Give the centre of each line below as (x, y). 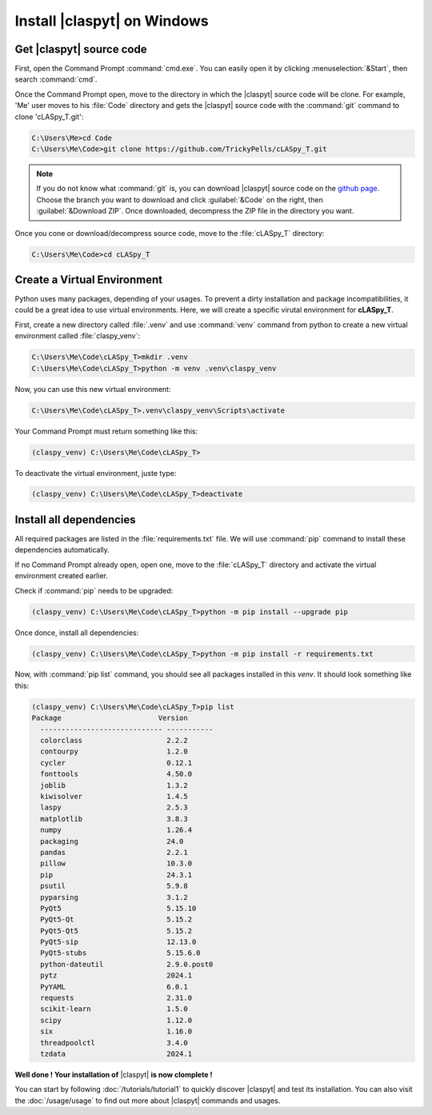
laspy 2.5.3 (114, 807)
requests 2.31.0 (116, 998)
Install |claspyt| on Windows (112, 21)
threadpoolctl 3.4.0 (114, 1043)
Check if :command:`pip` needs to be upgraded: (94, 590)
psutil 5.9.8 (114, 886)
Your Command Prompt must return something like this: (106, 431)
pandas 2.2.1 (114, 852)
